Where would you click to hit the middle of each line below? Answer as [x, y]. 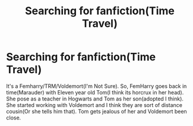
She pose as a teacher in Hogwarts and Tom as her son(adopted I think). [95, 99]
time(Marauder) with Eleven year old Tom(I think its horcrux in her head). [95, 92]
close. [14, 118]
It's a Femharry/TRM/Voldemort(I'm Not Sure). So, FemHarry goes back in [96, 86]
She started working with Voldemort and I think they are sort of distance [94, 105]
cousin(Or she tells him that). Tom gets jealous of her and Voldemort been [96, 111]
